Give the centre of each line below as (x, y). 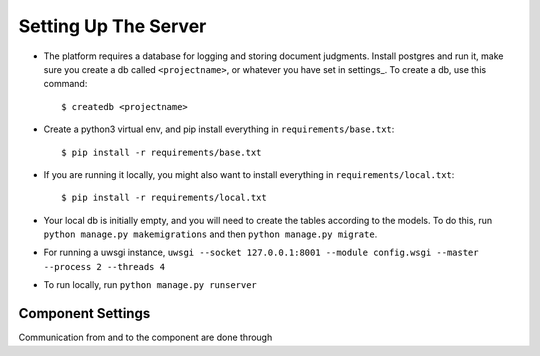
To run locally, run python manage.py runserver (150, 285)
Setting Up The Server (112, 26)
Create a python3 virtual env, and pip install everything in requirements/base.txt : (219, 129)
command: (65, 84)
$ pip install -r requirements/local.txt (164, 198)
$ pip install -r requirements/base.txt (161, 152)
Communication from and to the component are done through (145, 337)
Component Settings (84, 313)
